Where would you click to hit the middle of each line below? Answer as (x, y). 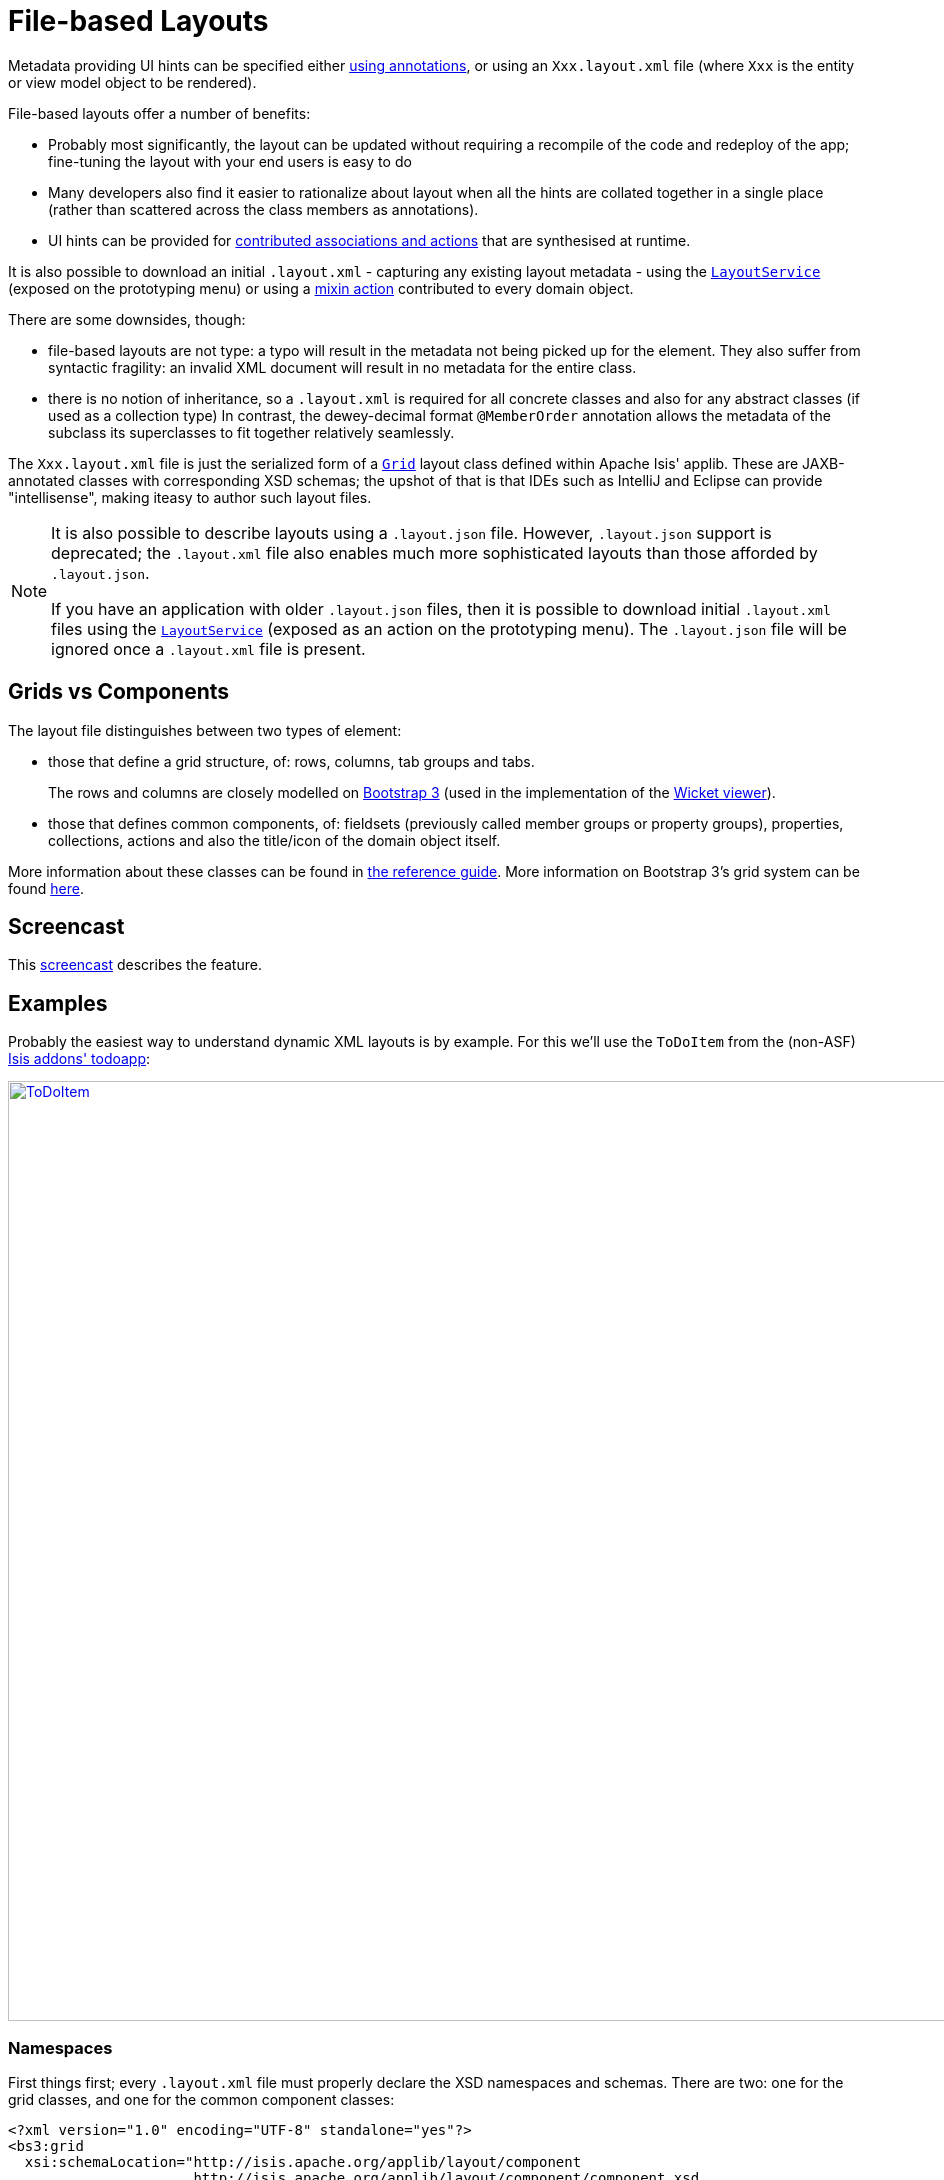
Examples (58, 1003)
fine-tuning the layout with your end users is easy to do (230, 161)
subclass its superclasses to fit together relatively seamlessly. (251, 432)
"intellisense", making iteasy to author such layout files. (190, 497)
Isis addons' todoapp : (79, 1059)
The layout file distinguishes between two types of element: (205, 730)
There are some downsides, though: (127, 319)
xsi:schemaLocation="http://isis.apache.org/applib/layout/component (303, 2162)
